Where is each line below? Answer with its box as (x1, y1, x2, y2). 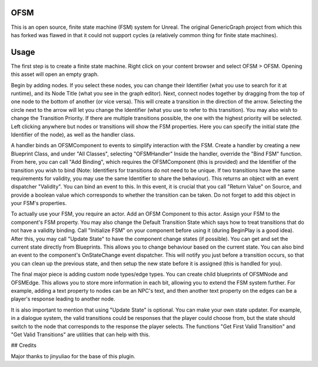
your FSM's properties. (11, 200, 67, 207)
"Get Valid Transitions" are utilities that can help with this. (11, 330, 150, 338)
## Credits (11, 342, 37, 349)
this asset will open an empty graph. (11, 71, 100, 78)
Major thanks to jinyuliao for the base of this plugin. (11, 352, 135, 359)
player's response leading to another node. (11, 295, 115, 303)
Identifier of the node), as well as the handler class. (11, 131, 135, 138)
